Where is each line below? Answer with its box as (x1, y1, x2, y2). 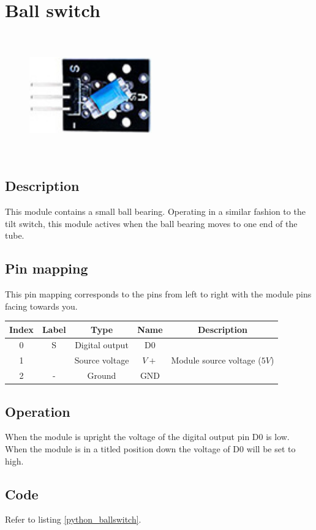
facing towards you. (5, 299, 78, 312)
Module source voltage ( (171, 354, 261, 367)
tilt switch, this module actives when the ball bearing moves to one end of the (5, 217, 298, 230)
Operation (5, 401, 70, 420)
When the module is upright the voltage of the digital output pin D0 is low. (5, 430, 290, 443)
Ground (87, 369, 116, 382)
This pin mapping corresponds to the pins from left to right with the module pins (5, 287, 312, 300)
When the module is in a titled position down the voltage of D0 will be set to (5, 442, 296, 455)
